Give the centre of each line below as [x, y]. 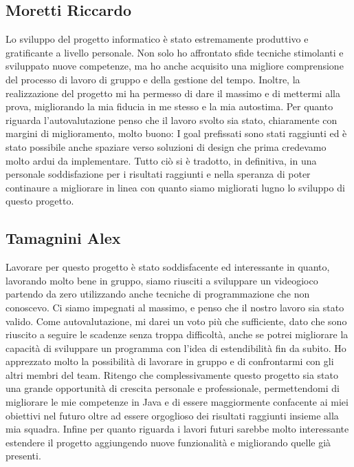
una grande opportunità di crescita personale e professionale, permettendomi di [173, 388]
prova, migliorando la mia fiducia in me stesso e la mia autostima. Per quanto [169, 106]
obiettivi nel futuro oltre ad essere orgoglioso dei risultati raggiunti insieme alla [172, 415]
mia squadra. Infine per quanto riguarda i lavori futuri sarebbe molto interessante [177, 429]
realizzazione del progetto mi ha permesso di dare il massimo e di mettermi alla [173, 93]
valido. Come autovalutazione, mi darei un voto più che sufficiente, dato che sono [176, 321]
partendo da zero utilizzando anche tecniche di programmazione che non [158, 294]
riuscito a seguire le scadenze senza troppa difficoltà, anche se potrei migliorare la [177, 334]
